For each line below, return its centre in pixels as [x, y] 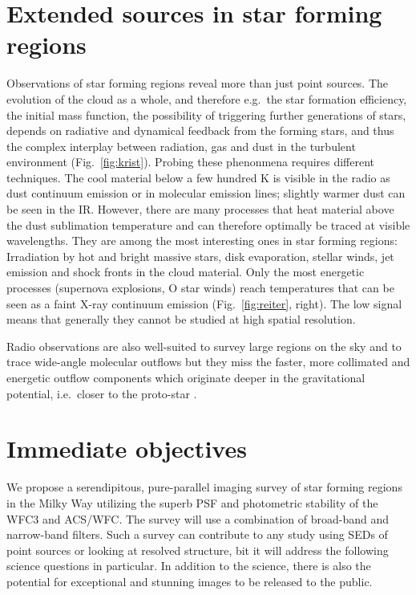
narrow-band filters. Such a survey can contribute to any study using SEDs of [197, 534]
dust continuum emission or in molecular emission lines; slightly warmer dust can [206, 193]
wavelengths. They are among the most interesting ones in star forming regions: [202, 240]
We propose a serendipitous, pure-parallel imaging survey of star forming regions [204, 487]
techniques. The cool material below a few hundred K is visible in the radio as [198, 177]
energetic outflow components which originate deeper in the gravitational [186, 377]
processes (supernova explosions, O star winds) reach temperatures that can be [200, 288]
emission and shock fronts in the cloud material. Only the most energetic [186, 272]
